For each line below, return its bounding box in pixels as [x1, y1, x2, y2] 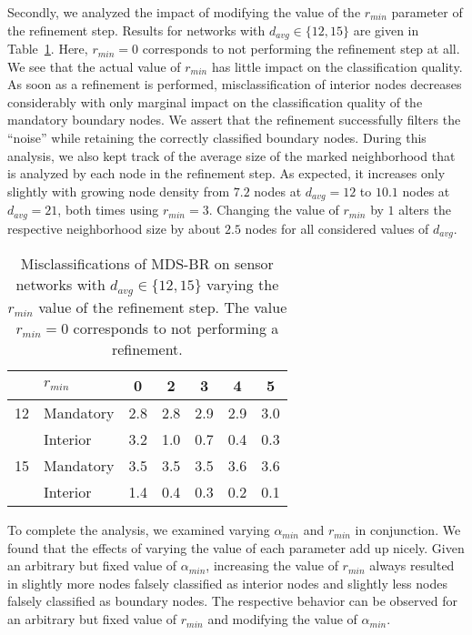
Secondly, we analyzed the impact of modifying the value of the [7, 3, 361, 21]
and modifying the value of [207, 610, 357, 629]
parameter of [391, 3, 463, 21]
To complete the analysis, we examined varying [7, 520, 270, 539]
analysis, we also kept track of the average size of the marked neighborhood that [7, 146, 456, 165]
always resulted [369, 556, 455, 575]
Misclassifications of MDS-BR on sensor [20, 253, 274, 275]
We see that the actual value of [7, 56, 181, 76]
